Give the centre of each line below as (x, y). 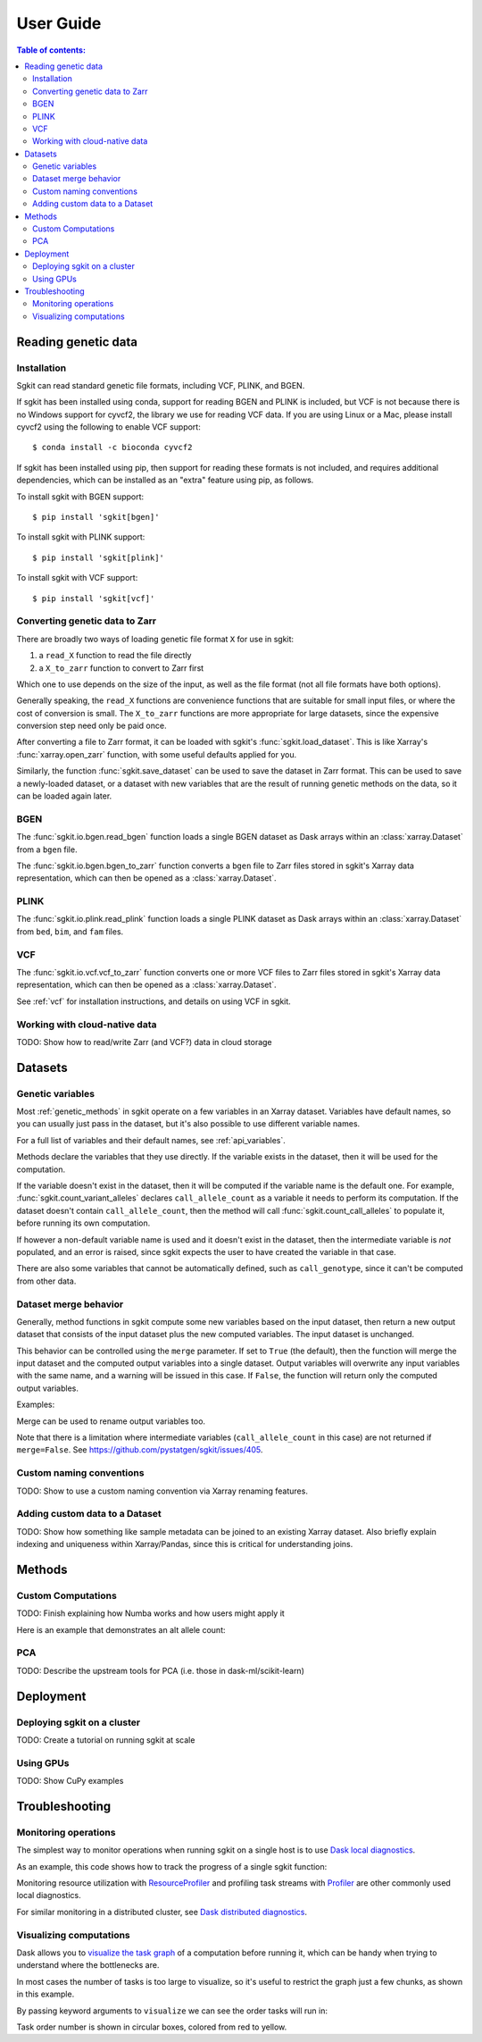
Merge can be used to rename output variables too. (111, 1421)
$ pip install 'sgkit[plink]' (99, 557)
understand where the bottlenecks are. (88, 1965)
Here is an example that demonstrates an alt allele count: (121, 1629)
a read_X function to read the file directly (115, 656)
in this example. (46, 1994)
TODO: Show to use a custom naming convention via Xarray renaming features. (162, 1491)
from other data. (46, 1281)
